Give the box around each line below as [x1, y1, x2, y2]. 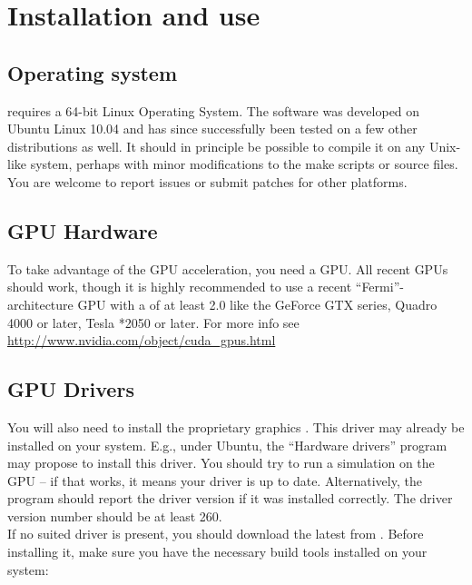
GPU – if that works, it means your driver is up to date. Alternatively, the [7, 471, 422, 490]
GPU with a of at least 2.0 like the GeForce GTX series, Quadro [77, 294, 438, 313]
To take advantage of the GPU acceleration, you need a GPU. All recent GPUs [7, 259, 448, 278]
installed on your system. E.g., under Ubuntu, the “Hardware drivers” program [7, 435, 447, 454]
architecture [7, 294, 74, 313]
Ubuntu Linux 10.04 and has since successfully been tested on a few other [7, 119, 418, 138]
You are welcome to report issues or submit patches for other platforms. [7, 172, 408, 191]
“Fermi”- [355, 277, 404, 296]
